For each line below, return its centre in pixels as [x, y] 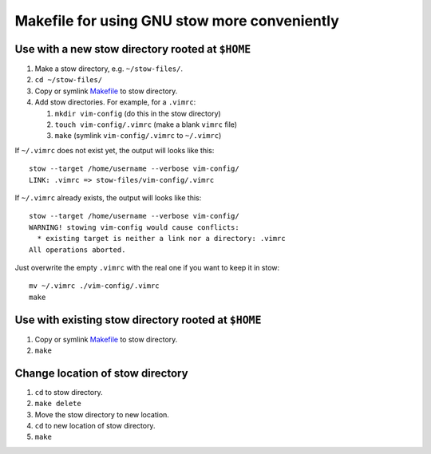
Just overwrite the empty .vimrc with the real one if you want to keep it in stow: [147, 267]
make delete [58, 404]
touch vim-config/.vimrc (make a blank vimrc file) [146, 124]
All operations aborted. [77, 250]
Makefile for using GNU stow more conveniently [177, 21]
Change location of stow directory [101, 373]
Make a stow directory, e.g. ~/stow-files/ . [109, 69]
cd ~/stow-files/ [69, 80]
